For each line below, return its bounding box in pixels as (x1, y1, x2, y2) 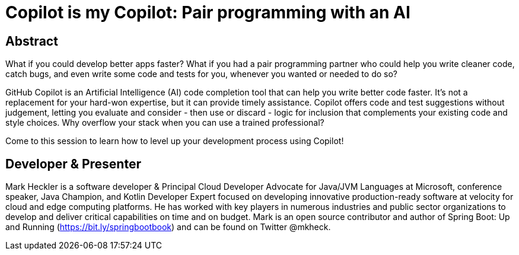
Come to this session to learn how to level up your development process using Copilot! (5, 136, 344, 146)
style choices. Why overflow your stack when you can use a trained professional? (5, 117, 324, 128)
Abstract (5, 33, 58, 49)
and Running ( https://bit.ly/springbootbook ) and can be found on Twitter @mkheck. (5, 222, 331, 232)
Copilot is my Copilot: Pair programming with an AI (5, 2, 410, 23)
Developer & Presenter (5, 156, 141, 171)
